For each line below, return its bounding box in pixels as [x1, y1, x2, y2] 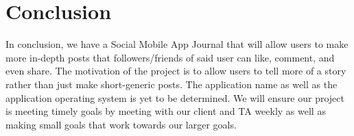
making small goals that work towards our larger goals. [5, 117, 237, 131]
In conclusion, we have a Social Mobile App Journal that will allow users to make [5, 37, 349, 51]
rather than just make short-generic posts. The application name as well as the [5, 77, 338, 91]
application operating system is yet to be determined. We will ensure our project [5, 90, 345, 105]
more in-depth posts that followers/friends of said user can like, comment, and [5, 50, 335, 64]
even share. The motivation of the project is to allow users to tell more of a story [5, 64, 346, 78]
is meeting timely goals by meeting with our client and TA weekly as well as [5, 104, 326, 118]
